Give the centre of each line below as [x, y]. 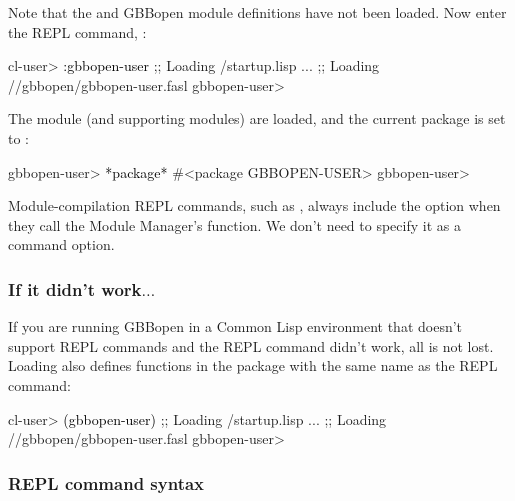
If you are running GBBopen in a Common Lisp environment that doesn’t [235, 326]
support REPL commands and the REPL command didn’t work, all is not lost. [251, 345]
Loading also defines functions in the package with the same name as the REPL [253, 365]
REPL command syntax [106, 482]
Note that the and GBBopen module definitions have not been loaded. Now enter [257, 12]
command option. [61, 244]
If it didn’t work [75, 288]
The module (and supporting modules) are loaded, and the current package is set [257, 118]
